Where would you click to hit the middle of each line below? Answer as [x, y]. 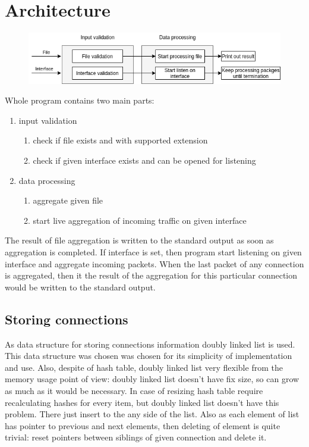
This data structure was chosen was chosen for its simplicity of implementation [149, 356]
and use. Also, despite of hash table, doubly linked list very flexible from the [144, 367]
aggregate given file [68, 200]
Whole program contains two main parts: [80, 100]
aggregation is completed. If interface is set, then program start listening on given [153, 251]
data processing [47, 180]
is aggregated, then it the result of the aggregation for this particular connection [151, 275]
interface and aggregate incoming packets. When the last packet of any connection [154, 263]
